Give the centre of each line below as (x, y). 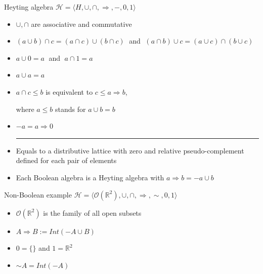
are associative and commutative (81, 24)
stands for (71, 109)
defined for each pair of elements (66, 160)
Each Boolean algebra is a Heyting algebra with (90, 177)
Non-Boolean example (38, 194)
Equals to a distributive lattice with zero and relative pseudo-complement (130, 150)
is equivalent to (69, 91)
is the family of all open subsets (92, 212)
